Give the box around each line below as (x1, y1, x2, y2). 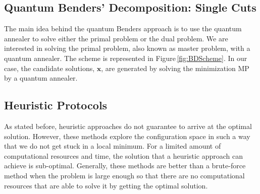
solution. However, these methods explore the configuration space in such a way (4, 131, 250, 141)
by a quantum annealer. (4, 73, 78, 83)
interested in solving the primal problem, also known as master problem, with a (4, 43, 250, 53)
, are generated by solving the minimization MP (101, 62, 249, 73)
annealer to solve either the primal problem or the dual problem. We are (4, 33, 228, 43)
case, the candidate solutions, (4, 62, 95, 73)
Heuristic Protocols (4, 97, 108, 113)
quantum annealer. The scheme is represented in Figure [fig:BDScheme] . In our (4, 52, 247, 63)
